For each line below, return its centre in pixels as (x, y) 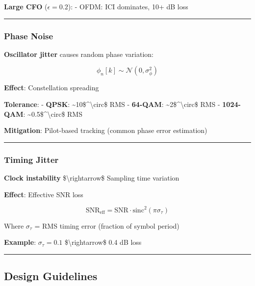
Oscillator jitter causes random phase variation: (79, 54)
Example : (20, 242)
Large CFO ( (26, 6)
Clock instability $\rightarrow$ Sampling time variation (92, 178)
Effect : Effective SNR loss (44, 194)
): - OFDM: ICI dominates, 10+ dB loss (128, 6)
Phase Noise (29, 36)
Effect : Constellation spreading (51, 88)
